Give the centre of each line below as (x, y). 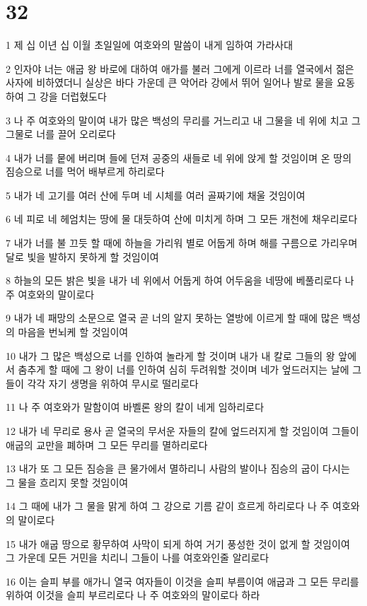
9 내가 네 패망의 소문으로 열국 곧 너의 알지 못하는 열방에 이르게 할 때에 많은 (173, 318)
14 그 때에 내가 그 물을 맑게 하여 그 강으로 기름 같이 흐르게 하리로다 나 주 (168, 506)
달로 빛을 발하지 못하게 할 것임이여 (82, 256)
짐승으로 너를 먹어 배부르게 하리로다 (85, 171)
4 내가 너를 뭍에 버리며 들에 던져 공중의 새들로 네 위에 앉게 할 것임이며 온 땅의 (179, 157)
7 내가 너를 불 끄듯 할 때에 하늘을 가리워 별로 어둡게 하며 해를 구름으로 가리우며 (182, 243)
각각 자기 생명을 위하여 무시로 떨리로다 (113, 383)
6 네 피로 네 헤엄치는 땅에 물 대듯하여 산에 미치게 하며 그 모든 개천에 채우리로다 (182, 219)
